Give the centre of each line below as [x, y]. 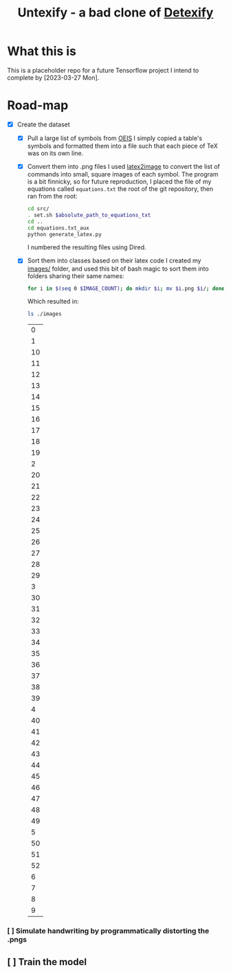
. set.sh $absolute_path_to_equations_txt [89, 215]
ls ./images [44, 314]
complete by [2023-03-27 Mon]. [53, 78]
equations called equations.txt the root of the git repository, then [120, 189]
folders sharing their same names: [76, 275]
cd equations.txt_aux [58, 228]
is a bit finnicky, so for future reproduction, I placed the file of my [119, 182]
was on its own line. [55, 153]
